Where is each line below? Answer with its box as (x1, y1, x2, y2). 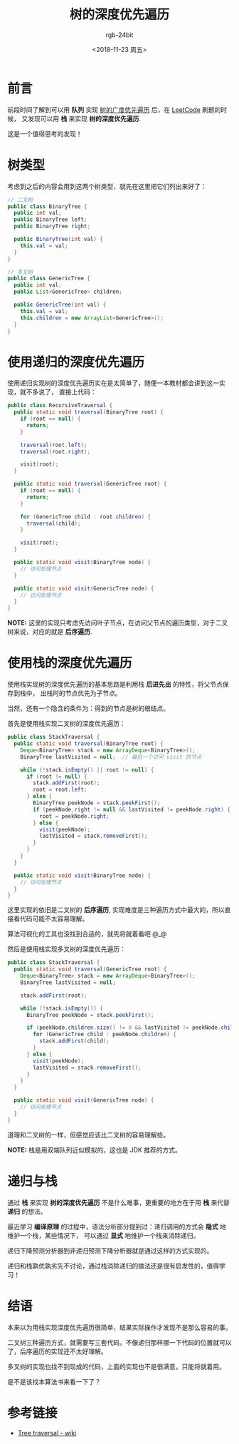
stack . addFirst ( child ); (38, 1038, 110, 1045)
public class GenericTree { (7, 275, 91, 282)
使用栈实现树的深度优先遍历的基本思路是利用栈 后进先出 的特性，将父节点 (7, 680, 223, 689)
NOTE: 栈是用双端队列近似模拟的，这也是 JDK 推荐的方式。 (7, 1145, 181, 1154)
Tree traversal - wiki (17, 1429, 77, 1438)
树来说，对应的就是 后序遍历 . (7, 628, 92, 636)
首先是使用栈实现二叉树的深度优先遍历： (7, 720, 126, 728)
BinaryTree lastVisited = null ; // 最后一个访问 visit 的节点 (20, 753, 202, 760)
